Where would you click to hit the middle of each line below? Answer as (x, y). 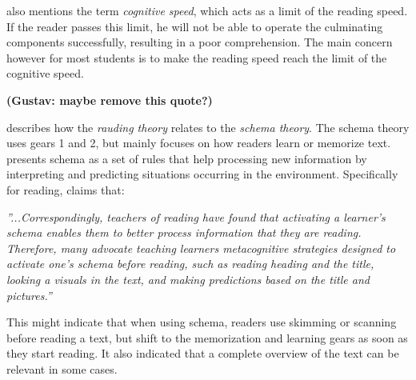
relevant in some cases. (62, 368)
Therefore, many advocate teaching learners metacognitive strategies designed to (201, 248)
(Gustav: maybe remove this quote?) (110, 100)
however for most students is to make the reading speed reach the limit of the (197, 57)
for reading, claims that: (66, 189)
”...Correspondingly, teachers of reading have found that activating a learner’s (196, 216)
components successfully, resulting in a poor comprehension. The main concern (200, 42)
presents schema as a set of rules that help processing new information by (187, 158)
